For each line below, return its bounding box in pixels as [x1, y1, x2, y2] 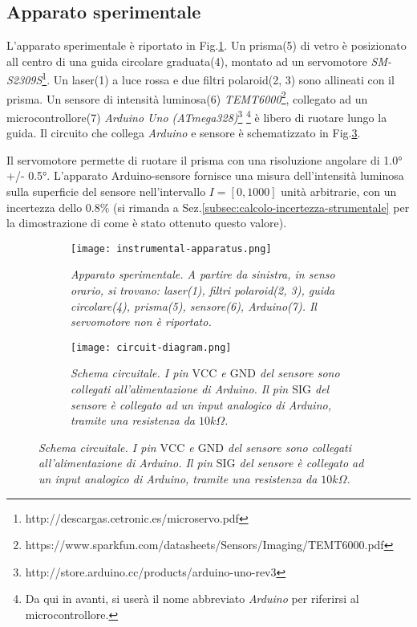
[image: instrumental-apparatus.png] [71, 242, 272, 254]
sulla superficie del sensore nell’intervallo [6, 182, 206, 199]
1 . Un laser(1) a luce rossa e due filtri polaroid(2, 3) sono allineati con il [42, 69, 395, 88]
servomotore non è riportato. [71, 313, 212, 330]
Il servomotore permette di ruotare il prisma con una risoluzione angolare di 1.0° [6, 151, 403, 168]
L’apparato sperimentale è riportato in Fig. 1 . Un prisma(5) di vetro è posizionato [6, 37, 407, 54]
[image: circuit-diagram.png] [71, 341, 232, 353]
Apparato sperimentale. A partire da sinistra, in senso [71, 266, 335, 283]
